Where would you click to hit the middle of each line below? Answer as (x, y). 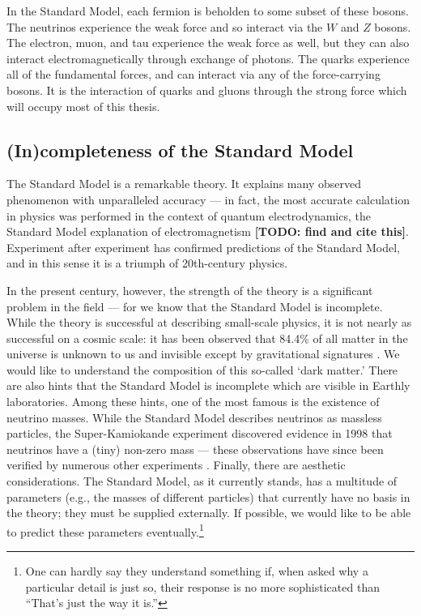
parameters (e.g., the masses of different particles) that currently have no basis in (208, 496)
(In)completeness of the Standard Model (180, 150)
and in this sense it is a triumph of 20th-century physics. (147, 263)
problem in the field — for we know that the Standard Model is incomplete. (195, 306)
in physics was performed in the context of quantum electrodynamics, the (189, 215)
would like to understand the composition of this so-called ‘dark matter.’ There (202, 369)
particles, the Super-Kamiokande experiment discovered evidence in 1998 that (200, 433)
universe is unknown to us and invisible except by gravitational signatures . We (203, 354)
